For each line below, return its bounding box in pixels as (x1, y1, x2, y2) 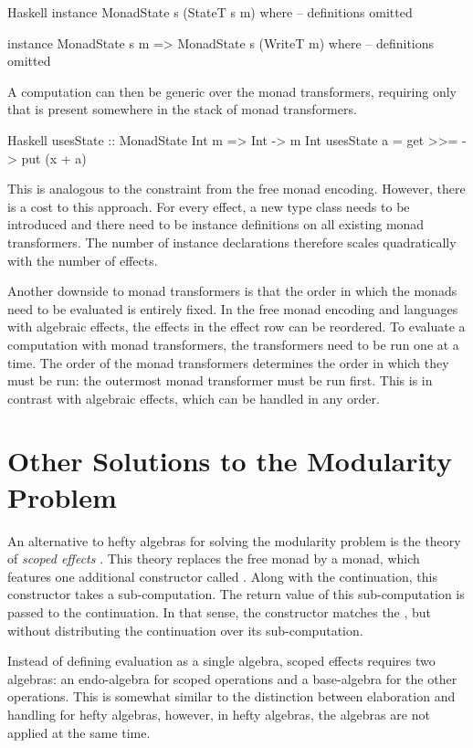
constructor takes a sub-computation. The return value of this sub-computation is (7, 585, 465, 604)
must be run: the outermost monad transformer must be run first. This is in (7, 371, 433, 390)
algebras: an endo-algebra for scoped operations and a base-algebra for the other (7, 669, 457, 688)
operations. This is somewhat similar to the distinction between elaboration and (7, 687, 456, 706)
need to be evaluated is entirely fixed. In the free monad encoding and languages (7, 299, 458, 318)
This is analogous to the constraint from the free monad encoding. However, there (7, 179, 466, 198)
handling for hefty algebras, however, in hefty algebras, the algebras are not (7, 704, 430, 723)
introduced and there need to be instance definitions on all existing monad (7, 215, 425, 234)
